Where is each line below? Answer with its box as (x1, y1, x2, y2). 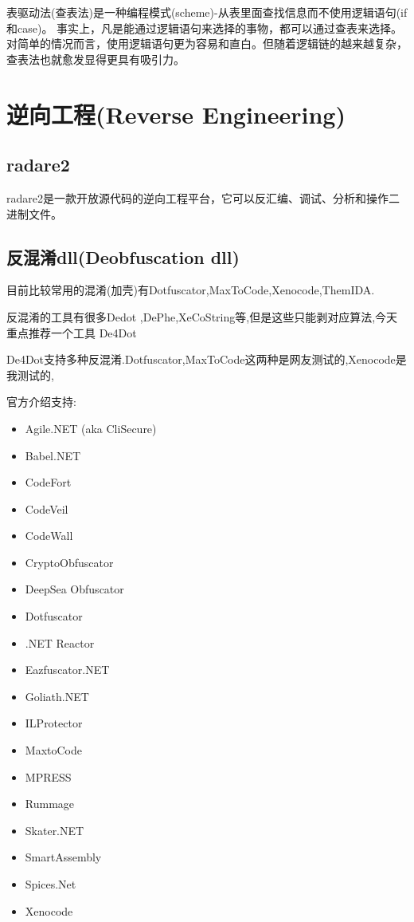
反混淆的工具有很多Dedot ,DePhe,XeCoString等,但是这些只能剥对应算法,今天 (6, 308, 398, 325)
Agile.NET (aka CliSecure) (25, 420, 157, 436)
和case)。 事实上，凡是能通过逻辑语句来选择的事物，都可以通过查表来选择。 (6, 19, 403, 36)
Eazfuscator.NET (25, 661, 110, 678)
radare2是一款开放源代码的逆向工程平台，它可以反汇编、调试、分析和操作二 (6, 189, 400, 206)
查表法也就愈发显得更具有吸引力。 (6, 50, 185, 67)
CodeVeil (25, 500, 68, 517)
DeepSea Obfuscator (25, 581, 124, 597)
